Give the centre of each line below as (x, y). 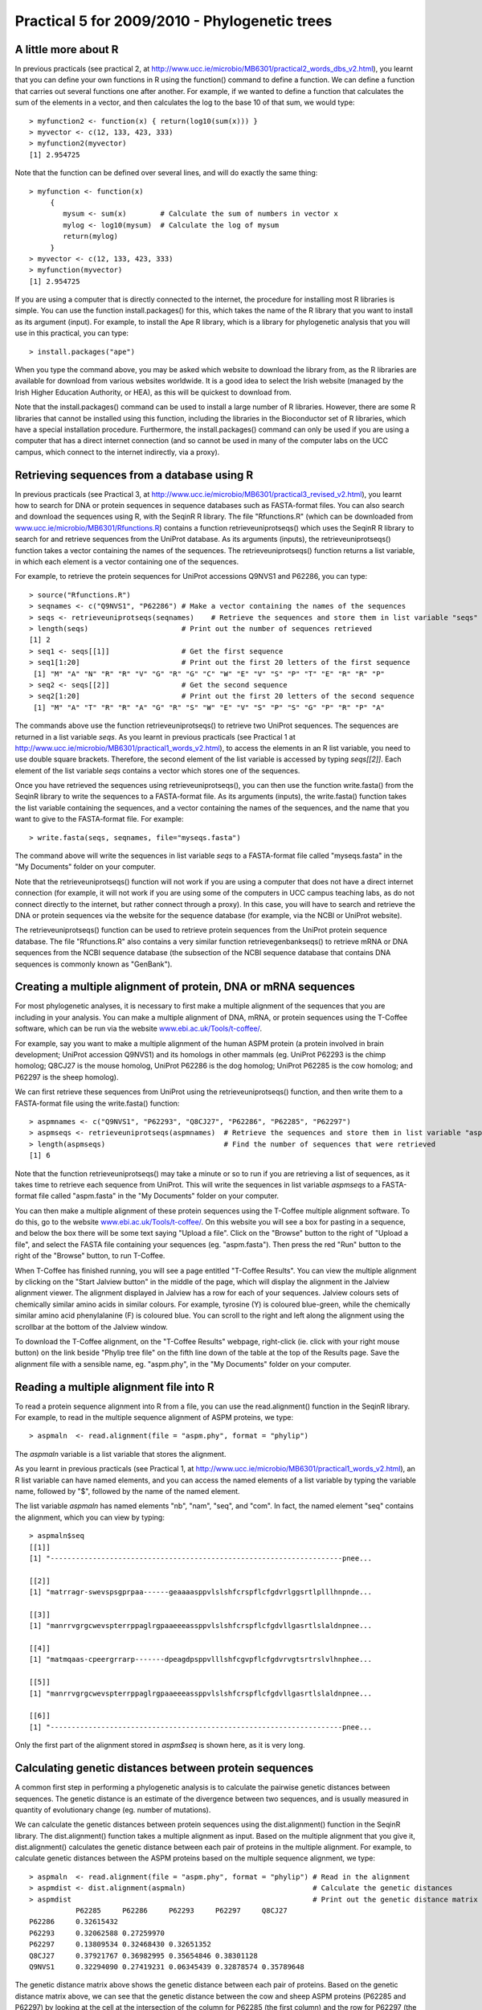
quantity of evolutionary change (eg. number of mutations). (113, 1810)
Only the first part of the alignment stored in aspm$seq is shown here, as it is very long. (160, 1745)
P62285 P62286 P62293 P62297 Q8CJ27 (182, 1911)
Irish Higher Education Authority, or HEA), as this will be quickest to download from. (153, 392)
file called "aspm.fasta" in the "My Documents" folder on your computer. (159, 1196)
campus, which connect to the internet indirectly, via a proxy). (117, 452)
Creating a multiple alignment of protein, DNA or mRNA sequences (185, 987)
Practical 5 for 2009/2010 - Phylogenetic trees (174, 21)
